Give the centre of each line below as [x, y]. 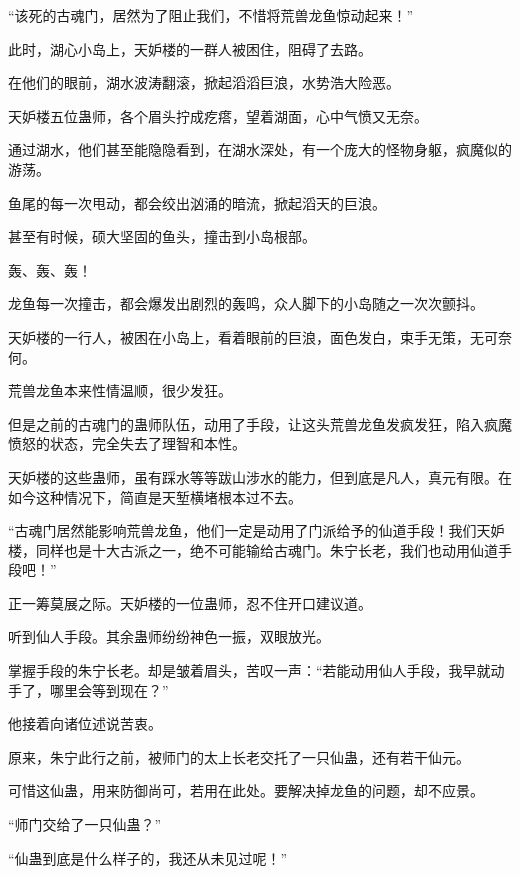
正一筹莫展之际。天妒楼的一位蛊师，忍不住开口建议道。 [190, 602]
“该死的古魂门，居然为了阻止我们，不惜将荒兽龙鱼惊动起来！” [211, 15]
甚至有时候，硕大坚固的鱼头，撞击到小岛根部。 [162, 236]
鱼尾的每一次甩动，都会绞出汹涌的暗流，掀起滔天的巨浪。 [197, 202]
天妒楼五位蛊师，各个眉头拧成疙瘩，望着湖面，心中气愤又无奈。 [218, 115]
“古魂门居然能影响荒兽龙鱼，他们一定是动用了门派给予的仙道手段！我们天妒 [256, 530]
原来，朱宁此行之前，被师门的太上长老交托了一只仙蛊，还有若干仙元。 [239, 756]
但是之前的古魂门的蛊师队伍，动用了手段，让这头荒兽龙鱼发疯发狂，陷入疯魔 [260, 423]
